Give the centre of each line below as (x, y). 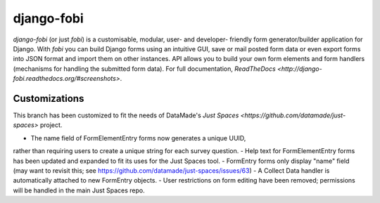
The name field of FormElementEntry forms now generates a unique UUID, (138, 138)
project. (51, 125)
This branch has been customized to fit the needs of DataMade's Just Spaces (126, 115)
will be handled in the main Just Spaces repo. (79, 190)
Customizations (49, 98)
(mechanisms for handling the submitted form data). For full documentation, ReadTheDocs (144, 68)
